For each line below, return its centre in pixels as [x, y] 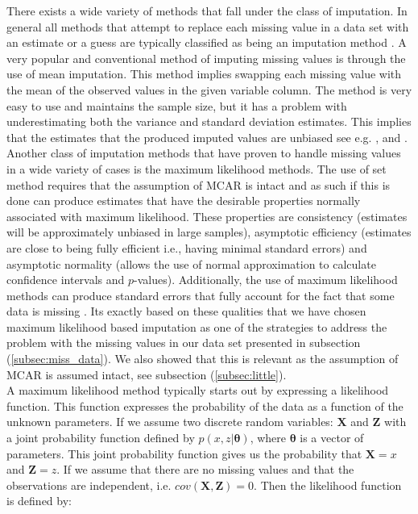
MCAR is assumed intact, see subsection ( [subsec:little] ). [147, 374]
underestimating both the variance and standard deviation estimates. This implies [209, 121]
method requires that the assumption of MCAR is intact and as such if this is [199, 184]
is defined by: [39, 501]
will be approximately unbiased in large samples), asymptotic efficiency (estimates [209, 232]
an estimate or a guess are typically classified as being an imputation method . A [207, 42]
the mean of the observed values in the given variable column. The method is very [209, 89]
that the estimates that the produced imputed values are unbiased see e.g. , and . [207, 137]
